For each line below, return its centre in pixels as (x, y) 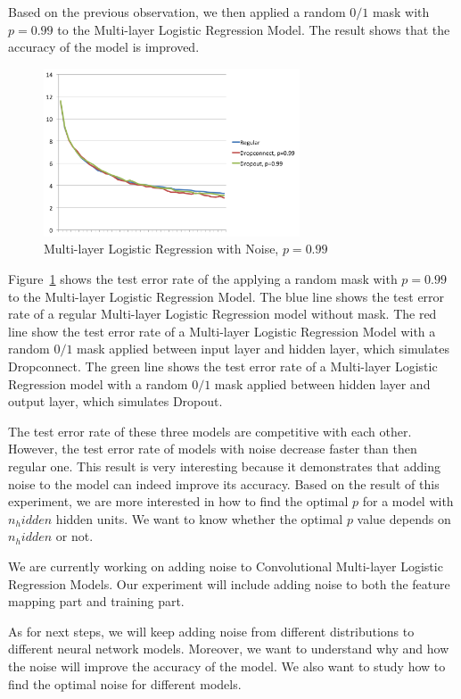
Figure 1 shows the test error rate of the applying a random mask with (203, 279)
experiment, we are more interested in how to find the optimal (178, 501)
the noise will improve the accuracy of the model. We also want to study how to (227, 666)
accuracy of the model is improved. (104, 47)
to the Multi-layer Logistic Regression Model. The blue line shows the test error (226, 296)
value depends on (404, 518)
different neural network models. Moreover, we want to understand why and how (229, 649)
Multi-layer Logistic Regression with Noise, (161, 249)
